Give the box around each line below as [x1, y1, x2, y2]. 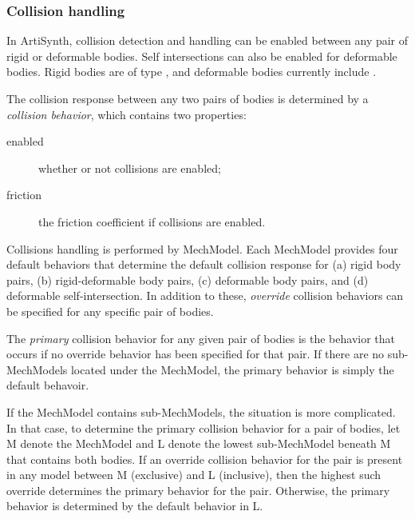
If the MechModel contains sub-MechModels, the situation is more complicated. [6, 403, 396, 420]
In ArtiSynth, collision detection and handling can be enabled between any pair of [6, 32, 409, 49]
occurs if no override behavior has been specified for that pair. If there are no [6, 345, 385, 362]
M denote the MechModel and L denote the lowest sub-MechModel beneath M [6, 435, 391, 452]
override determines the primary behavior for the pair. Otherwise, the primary [6, 481, 390, 498]
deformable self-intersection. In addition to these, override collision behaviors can [6, 287, 404, 304]
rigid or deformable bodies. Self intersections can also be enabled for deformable [6, 47, 397, 64]
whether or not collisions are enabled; [38, 159, 221, 176]
